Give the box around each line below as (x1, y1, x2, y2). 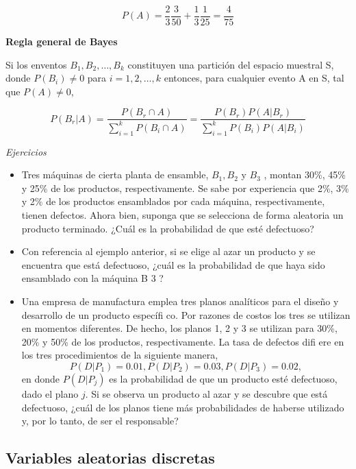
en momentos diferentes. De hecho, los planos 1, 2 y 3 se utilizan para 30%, (21, 321, 338, 335)
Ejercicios (5, 144, 47, 158)
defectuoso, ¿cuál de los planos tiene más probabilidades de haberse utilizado (21, 400, 344, 414)
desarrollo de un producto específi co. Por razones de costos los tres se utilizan (21, 307, 351, 322)
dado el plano (21, 386, 79, 400)
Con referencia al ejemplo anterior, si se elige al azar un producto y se (21, 244, 316, 258)
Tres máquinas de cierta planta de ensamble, (21, 167, 209, 182)
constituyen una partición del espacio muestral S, (127, 57, 334, 71)
